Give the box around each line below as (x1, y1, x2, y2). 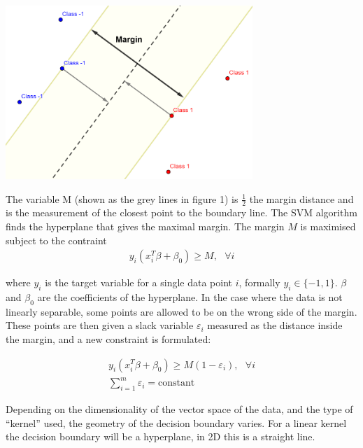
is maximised (300, 218, 356, 233)
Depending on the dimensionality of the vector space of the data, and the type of (6, 401, 353, 416)
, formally (239, 275, 280, 290)
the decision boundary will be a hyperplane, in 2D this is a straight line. (6, 429, 315, 444)
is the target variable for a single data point (45, 275, 233, 290)
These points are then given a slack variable (6, 318, 194, 332)
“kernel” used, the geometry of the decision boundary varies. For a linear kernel (6, 415, 347, 430)
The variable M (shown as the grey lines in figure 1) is (6, 191, 239, 206)
